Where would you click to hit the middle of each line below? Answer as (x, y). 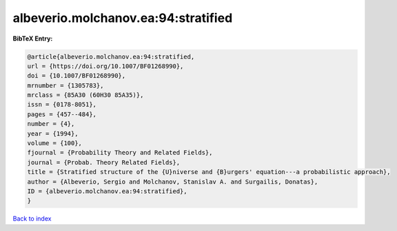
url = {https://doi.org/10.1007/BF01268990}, (105, 66)
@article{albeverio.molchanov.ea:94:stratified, (111, 56)
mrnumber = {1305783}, (65, 85)
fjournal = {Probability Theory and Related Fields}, (120, 153)
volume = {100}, (55, 143)
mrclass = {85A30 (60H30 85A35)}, (85, 95)
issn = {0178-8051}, (62, 104)
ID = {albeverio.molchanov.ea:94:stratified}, (107, 191)
